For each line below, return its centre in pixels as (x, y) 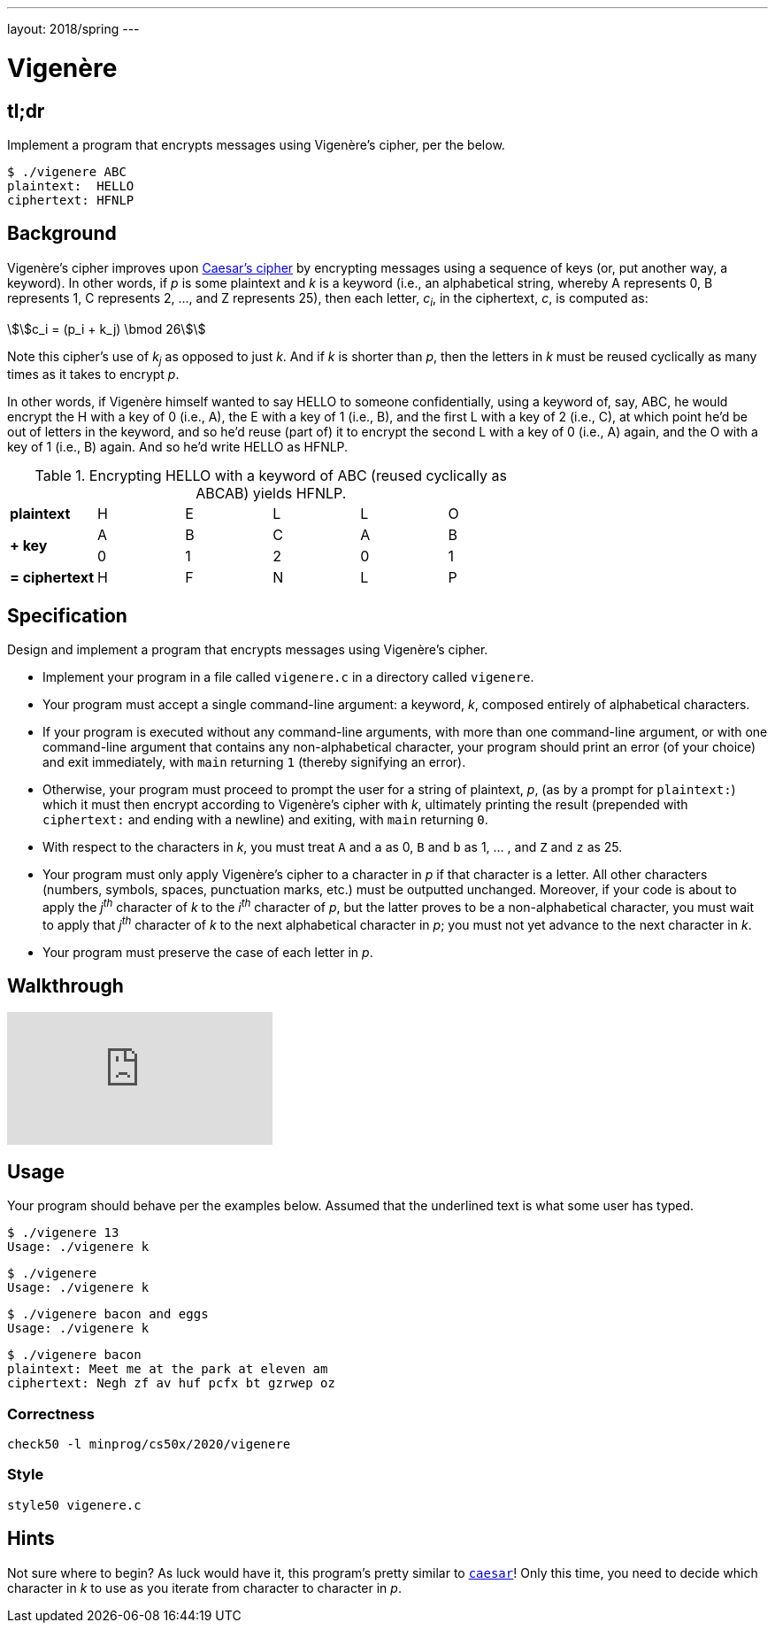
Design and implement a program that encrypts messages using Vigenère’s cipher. (248, 650)
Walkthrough (65, 985)
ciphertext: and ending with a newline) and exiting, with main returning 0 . (265, 820)
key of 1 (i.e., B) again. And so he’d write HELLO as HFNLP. (178, 447)
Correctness (51, 1414)
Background (62, 234)
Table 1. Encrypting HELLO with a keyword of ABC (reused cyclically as (271, 476)
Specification (67, 615)
